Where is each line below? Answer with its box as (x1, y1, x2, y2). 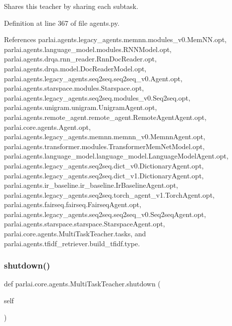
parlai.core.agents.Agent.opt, (4, 121, 91, 132)
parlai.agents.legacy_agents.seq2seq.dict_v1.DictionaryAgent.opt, (4, 170, 204, 180)
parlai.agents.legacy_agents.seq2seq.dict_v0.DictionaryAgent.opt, (4, 160, 204, 170)
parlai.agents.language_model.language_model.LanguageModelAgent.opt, (4, 151, 229, 161)
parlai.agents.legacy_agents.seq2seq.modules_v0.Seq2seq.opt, (4, 92, 190, 103)
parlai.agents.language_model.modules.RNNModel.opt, (4, 44, 172, 54)
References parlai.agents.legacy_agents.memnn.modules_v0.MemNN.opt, (4, 34, 227, 45)
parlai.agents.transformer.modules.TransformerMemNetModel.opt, (4, 141, 205, 151)
